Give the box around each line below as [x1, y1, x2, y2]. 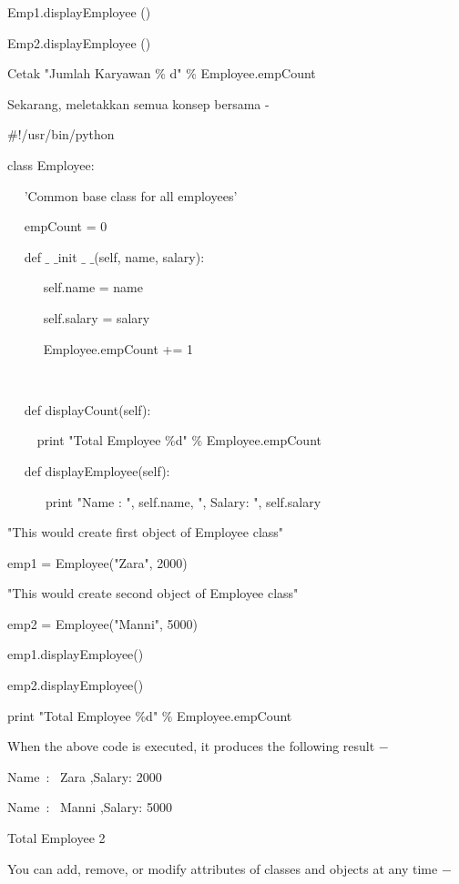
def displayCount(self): [24, 400, 151, 419]
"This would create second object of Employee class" [7, 584, 299, 603]
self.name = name [43, 278, 144, 297]
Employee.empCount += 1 [43, 339, 193, 358]
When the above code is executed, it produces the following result [7, 737, 375, 756]
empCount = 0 [24, 217, 107, 236]
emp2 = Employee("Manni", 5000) [7, 614, 199, 633]
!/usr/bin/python [17, 125, 115, 144]
